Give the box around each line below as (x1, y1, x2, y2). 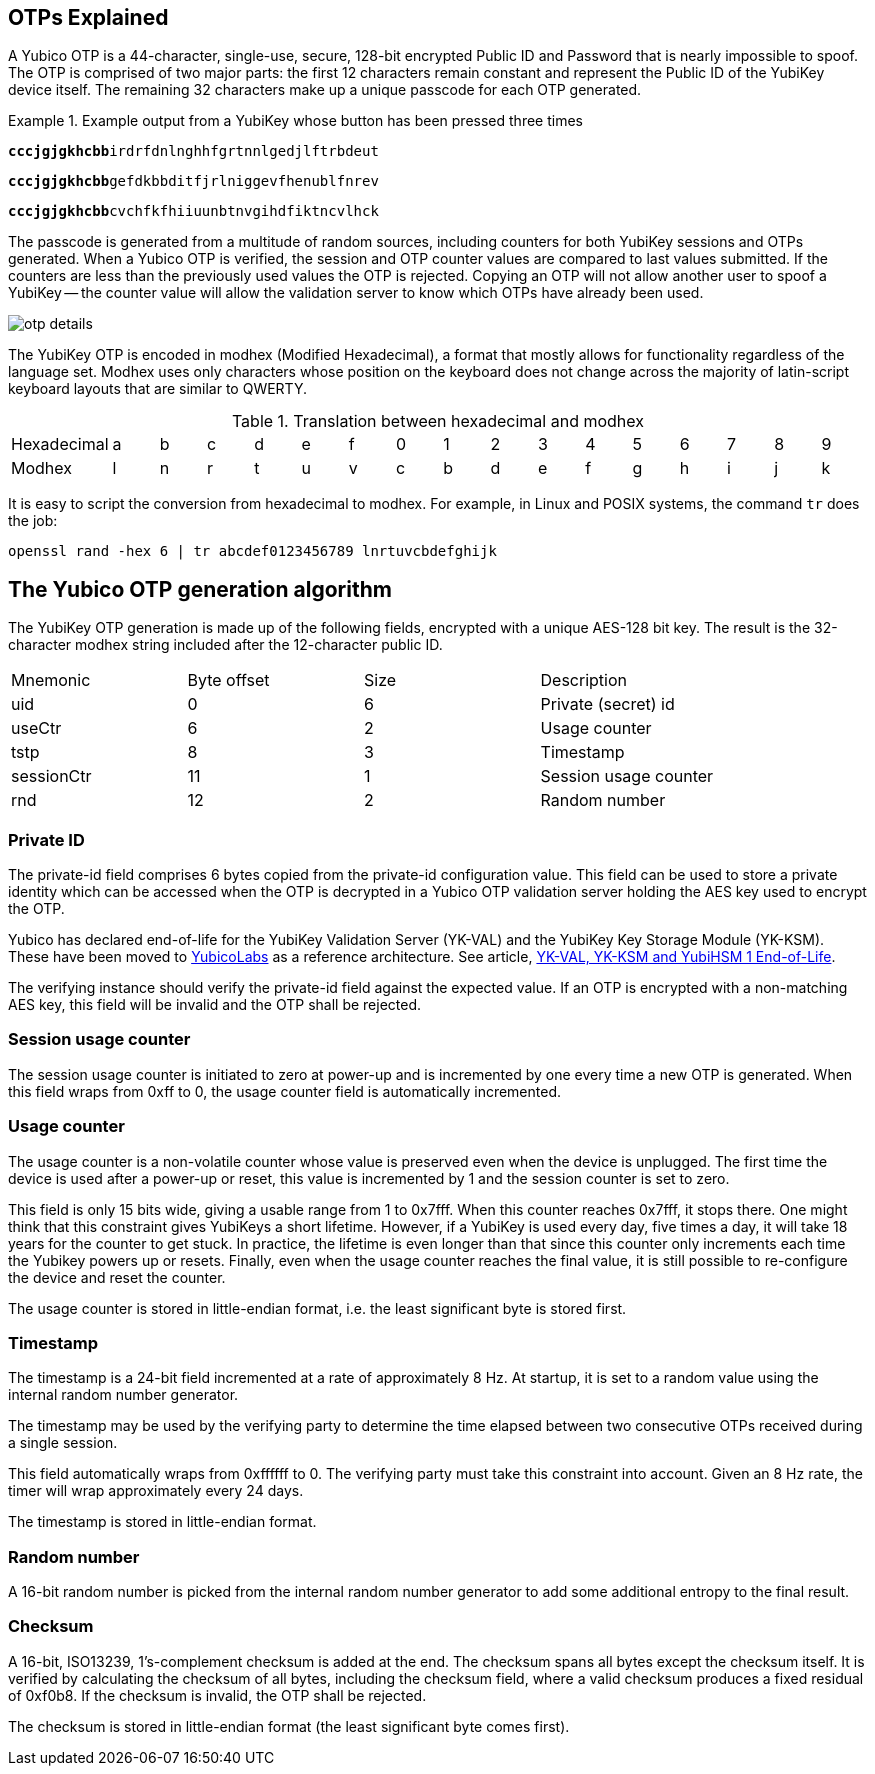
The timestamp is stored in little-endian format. (8, 1513, 317, 1531)
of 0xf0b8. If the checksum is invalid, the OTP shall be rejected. (8, 1686, 427, 1704)
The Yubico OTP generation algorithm (8, 576, 392, 602)
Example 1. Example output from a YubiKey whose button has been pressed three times (8, 112, 583, 130)
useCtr (11, 718, 62, 739)
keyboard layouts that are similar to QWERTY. (8, 380, 307, 398)
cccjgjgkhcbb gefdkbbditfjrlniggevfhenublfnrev (8, 173, 379, 190)
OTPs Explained (8, 5, 169, 30)
